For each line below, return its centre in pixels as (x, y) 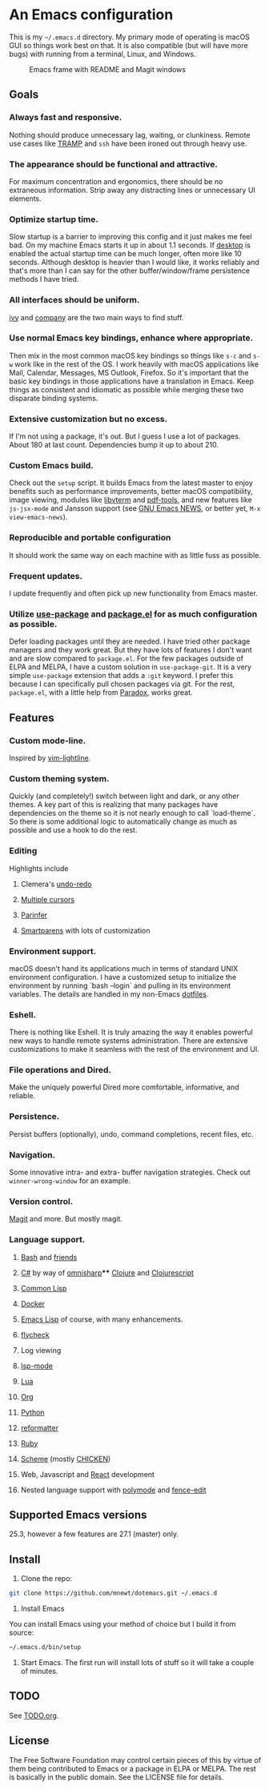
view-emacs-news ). (38, 517)
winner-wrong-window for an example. (70, 1181)
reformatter (40, 1427)
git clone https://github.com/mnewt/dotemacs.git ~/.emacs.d (113, 1593)
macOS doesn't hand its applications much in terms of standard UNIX (124, 968)
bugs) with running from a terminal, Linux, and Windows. (102, 54)
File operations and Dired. (60, 1070)
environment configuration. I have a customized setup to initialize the (123, 977)
